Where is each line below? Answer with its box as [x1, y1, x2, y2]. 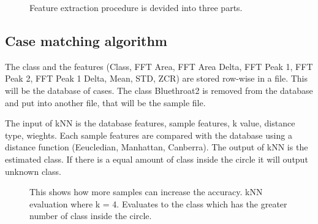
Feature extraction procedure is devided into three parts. [29, 1, 243, 14]
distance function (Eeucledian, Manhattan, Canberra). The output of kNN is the [5, 141, 308, 153]
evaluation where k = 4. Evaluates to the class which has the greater [29, 197, 287, 210]
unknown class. [5, 164, 61, 177]
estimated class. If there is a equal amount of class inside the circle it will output [5, 152, 308, 165]
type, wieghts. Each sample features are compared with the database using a [5, 128, 292, 141]
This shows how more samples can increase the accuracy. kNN [29, 185, 263, 198]
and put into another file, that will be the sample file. [5, 96, 206, 109]
